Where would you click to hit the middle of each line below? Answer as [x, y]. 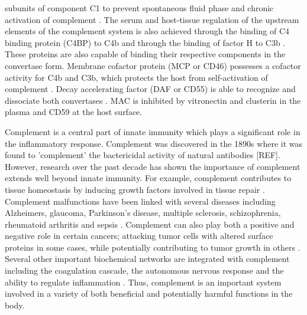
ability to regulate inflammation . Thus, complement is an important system [143, 282]
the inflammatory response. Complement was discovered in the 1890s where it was [153, 143]
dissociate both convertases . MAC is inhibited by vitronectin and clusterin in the [153, 100]
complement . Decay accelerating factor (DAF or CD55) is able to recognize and [150, 89]
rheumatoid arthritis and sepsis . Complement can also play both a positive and [150, 224]
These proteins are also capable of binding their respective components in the [145, 54]
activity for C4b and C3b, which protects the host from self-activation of [136, 77]
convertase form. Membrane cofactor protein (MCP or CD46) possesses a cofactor [153, 65]
